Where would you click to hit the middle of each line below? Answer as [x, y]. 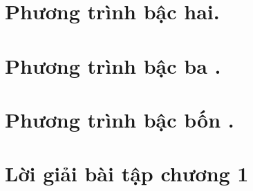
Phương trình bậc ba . [113, 65]
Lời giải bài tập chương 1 [127, 173]
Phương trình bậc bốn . [120, 119]
